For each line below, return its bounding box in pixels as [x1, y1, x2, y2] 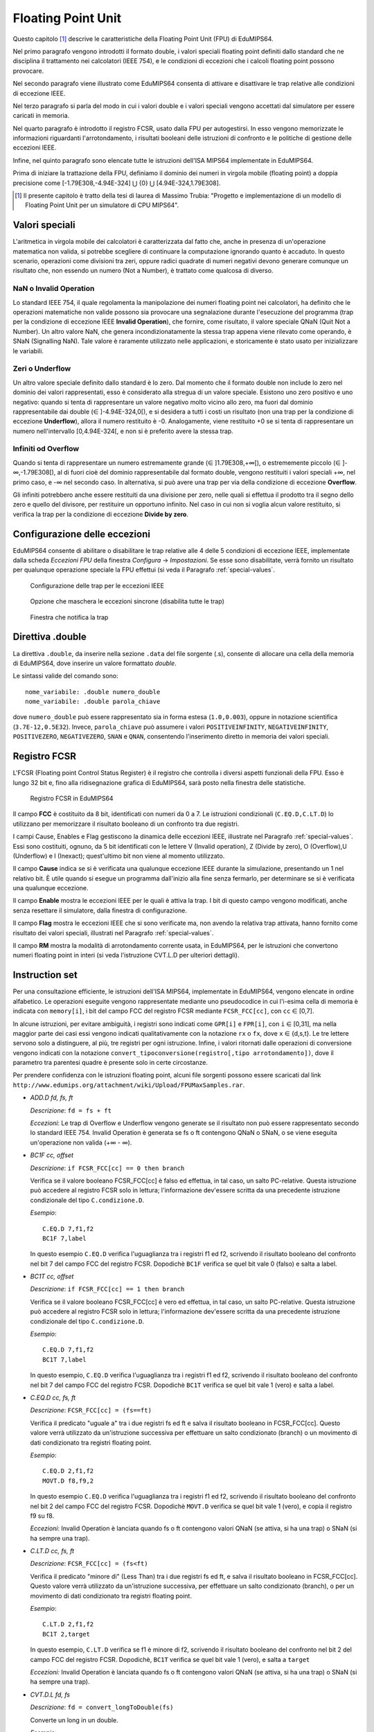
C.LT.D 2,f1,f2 [42, 1620, 94, 1628]
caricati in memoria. [12, 112, 70, 120]
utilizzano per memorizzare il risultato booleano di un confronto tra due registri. [12, 820, 240, 828]
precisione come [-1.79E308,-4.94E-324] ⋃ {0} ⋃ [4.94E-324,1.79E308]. [12, 179, 221, 187]
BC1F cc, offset [30, 1151, 74, 1160]
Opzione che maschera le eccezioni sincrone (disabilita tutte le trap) [30, 597, 224, 606]
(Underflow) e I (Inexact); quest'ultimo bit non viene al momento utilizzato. [12, 851, 225, 860]
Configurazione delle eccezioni [12, 528, 150, 540]
